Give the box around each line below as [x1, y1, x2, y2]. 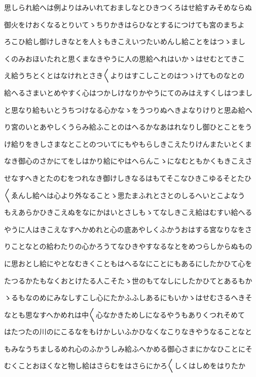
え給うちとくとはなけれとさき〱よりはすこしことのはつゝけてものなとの [4, 70, 245, 81]
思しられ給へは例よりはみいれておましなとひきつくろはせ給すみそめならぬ [4, 2, 252, 12]
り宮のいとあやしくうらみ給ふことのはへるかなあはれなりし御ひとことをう [4, 121, 252, 132]
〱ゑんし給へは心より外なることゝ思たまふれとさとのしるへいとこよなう [4, 190, 245, 200]
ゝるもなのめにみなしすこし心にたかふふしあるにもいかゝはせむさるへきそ [4, 292, 252, 303]
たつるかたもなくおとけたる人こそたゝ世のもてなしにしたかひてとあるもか [4, 275, 252, 286]
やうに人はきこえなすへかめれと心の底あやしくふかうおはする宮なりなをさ [4, 224, 252, 234]
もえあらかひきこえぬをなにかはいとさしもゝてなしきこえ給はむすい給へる [4, 207, 252, 217]
